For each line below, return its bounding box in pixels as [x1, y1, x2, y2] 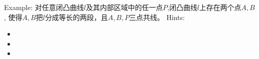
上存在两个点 [199, 2, 242, 12]
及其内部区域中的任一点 [86, 2, 163, 12]
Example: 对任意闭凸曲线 [4, 2, 84, 12]
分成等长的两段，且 [45, 11, 108, 22]
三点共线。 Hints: [129, 11, 185, 22]
